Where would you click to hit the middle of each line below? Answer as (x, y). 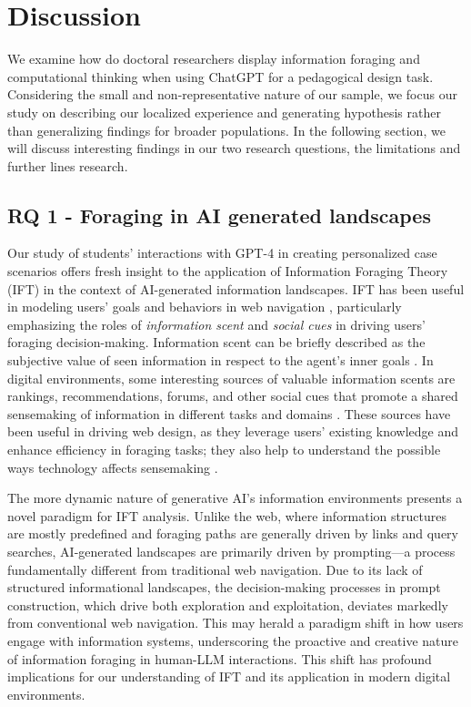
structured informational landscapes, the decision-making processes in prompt (224, 587)
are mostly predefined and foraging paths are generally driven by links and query (233, 533)
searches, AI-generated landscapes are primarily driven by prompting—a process (231, 551)
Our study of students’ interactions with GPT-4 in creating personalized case (222, 253)
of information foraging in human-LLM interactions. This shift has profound (220, 658)
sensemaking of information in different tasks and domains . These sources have (229, 413)
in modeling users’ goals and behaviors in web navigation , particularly (205, 307)
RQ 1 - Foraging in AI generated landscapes (219, 215)
